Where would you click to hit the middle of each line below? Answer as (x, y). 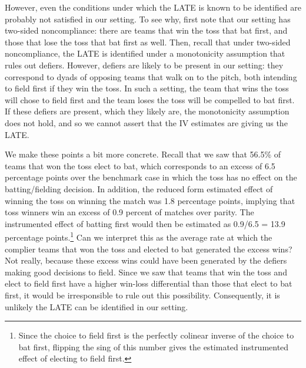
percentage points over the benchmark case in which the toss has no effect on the (151, 177)
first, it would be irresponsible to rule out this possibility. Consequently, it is (142, 295)
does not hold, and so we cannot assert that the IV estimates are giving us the (146, 122)
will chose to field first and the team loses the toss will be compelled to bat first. (150, 99)
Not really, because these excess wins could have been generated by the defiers (146, 260)
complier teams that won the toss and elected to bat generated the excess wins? (149, 249)
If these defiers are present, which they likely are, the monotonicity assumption (147, 111)
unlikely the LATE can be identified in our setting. (97, 306)
